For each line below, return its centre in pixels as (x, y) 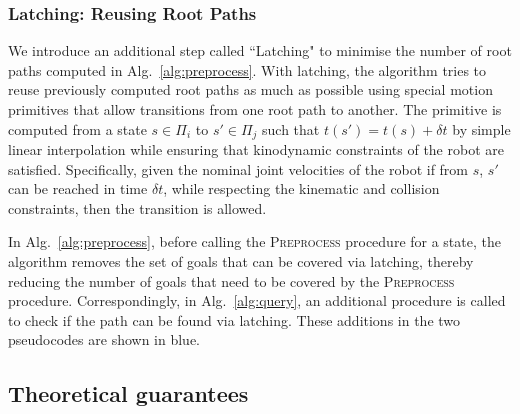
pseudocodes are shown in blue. (104, 339)
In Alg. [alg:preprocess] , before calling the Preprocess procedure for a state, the (254, 241)
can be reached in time (78, 188)
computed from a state (77, 128)
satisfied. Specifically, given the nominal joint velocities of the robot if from (238, 168)
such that (291, 128)
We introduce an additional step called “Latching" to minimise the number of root (260, 50)
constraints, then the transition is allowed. (137, 207)
